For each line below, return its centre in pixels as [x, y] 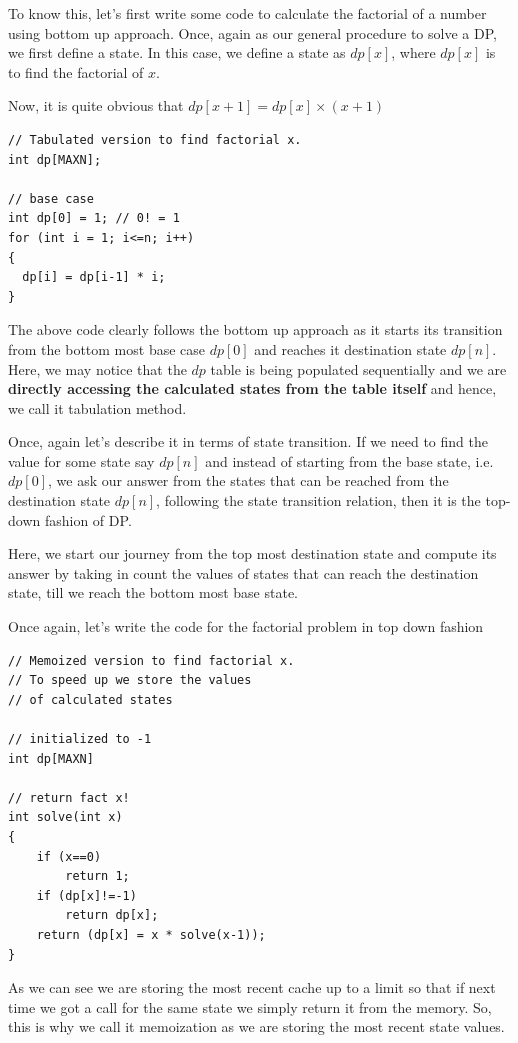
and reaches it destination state [350, 348]
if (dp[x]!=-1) [86, 895]
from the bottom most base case [107, 348]
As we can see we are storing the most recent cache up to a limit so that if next [252, 987]
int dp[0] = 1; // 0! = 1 [94, 218]
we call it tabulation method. [97, 407]
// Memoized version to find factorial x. [151, 660]
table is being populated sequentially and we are [358, 368]
